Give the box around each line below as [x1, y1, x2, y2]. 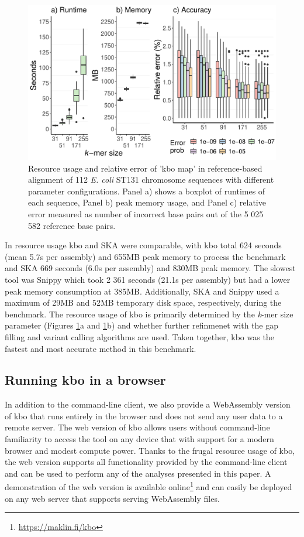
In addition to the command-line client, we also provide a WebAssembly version [5, 398, 291, 411]
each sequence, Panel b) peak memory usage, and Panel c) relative [28, 196, 266, 208]
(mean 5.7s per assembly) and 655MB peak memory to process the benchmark [5, 250, 286, 262]
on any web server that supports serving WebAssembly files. [5, 492, 220, 504]
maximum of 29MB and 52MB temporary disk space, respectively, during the [5, 296, 282, 309]
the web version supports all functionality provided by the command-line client [5, 456, 288, 468]
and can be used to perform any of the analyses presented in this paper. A [5, 467, 271, 479]
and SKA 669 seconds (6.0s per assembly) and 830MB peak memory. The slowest [5, 262, 296, 274]
